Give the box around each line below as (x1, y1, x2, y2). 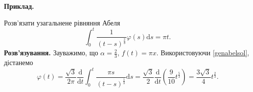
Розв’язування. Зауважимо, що (4, 47, 98, 58)
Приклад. (4, 1, 34, 11)
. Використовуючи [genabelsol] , (156, 47, 250, 58)
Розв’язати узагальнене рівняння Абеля (4, 17, 120, 27)
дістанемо (4, 57, 33, 68)
